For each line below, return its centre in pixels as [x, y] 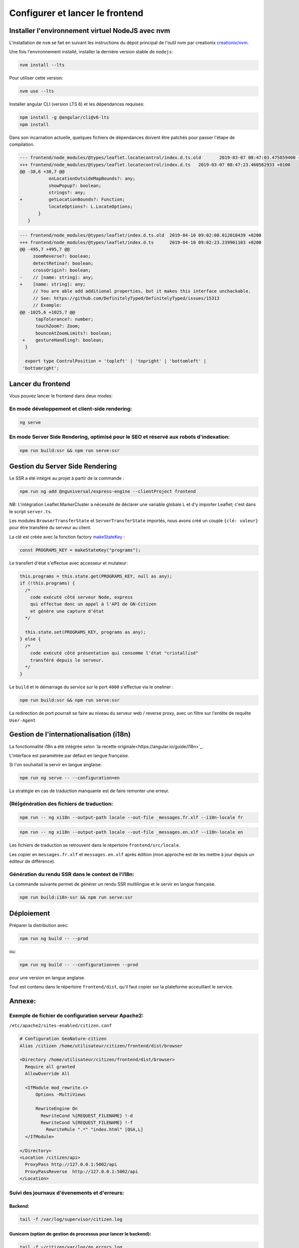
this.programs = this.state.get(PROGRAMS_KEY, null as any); [96, 576]
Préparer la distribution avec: [39, 925]
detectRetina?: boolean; [63, 263]
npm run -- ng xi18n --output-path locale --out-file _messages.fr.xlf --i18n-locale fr [132, 817]
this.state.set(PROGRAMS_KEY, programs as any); [86, 632]
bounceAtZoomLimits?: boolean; [74, 333]
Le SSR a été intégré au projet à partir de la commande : [67, 478]
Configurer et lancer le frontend [76, 13]
